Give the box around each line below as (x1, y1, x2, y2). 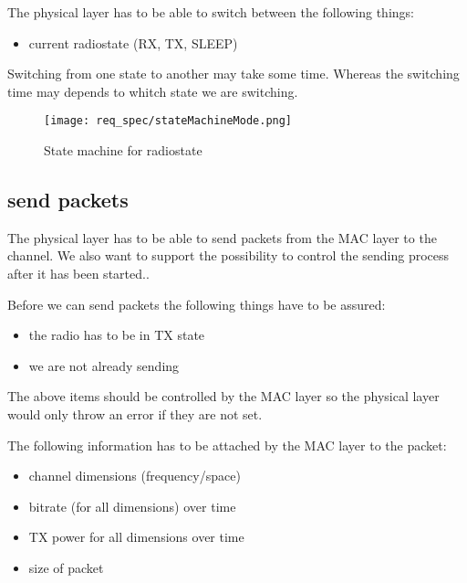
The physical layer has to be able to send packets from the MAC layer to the (7, 228, 437, 247)
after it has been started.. (7, 264, 150, 283)
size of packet (28, 557, 104, 577)
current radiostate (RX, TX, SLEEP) (28, 33, 238, 52)
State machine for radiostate (44, 141, 202, 160)
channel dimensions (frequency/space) (28, 466, 241, 485)
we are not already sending (28, 355, 180, 375)
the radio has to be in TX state (28, 325, 205, 344)
